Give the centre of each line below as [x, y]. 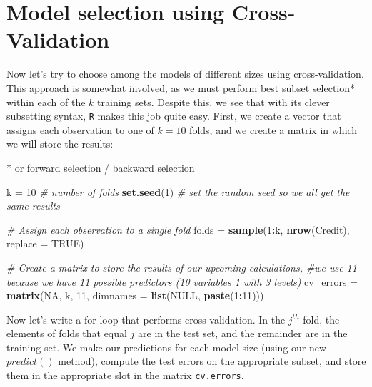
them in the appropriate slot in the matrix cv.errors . [125, 375]
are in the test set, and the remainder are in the [243, 333]
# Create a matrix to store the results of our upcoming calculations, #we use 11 [182, 267]
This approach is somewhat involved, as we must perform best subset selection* [181, 87]
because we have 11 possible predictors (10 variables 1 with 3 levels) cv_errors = [182, 281]
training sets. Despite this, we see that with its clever [213, 102]
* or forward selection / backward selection [101, 167]
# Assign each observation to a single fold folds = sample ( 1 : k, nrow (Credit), [178, 229]
